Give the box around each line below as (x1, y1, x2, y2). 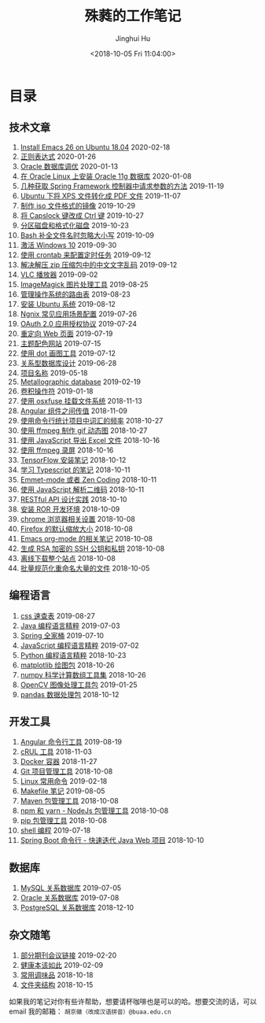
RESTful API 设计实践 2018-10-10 (20, 494, 127, 504)
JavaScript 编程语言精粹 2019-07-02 (20, 641, 140, 650)
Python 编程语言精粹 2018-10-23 (20, 650, 127, 659)
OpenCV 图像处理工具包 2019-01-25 (20, 680, 138, 689)
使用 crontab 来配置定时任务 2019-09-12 (20, 249, 152, 260)
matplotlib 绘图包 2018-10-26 (20, 660, 115, 670)
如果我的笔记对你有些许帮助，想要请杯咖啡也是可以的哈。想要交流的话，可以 (9, 997, 257, 1006)
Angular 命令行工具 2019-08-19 (20, 737, 123, 747)
